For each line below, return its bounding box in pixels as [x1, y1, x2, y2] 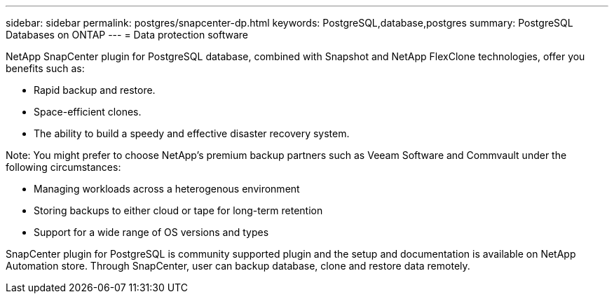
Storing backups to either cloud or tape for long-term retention [34, 204, 323, 216]
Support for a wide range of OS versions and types [34, 226, 269, 238]
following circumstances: [6, 161, 121, 173]
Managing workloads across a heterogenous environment [34, 183, 300, 195]
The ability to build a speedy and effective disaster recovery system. [34, 127, 350, 139]
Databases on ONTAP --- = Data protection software [6, 29, 249, 41]
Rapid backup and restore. [34, 84, 156, 96]
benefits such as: [6, 62, 85, 74]
